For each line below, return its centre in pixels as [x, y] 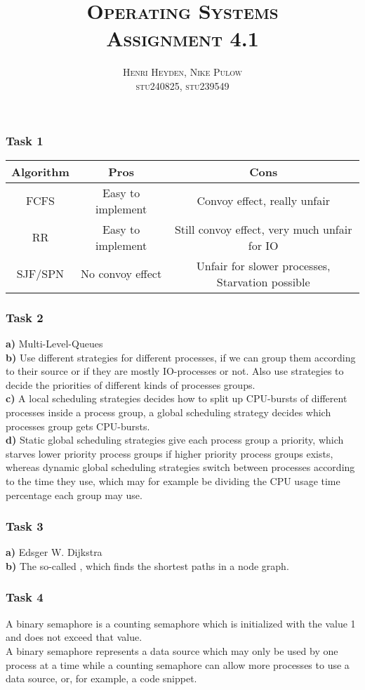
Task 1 [25, 140]
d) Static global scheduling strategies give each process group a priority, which [175, 440]
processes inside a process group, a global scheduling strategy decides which [168, 412]
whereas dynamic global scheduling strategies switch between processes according [180, 467]
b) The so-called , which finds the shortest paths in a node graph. [147, 565]
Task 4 [25, 597]
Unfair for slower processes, [263, 265]
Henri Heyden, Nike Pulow [182, 72]
